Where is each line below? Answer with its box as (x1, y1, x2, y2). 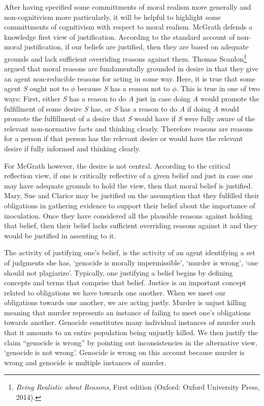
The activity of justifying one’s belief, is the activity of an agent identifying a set (4, 247, 255, 258)
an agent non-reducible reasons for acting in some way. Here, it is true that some (4, 73, 255, 84)
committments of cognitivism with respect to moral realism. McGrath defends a (4, 21, 253, 32)
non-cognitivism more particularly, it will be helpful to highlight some (4, 11, 221, 22)
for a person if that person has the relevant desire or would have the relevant (4, 133, 243, 144)
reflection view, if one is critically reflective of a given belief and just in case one (4, 170, 253, 181)
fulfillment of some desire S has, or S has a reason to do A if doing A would (4, 103, 239, 114)
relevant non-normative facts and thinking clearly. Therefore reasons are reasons (4, 123, 253, 133)
